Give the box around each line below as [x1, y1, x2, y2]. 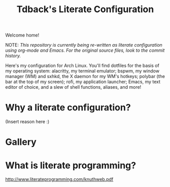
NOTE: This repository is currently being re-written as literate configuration [5, 42, 162, 48]
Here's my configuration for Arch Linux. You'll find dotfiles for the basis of [5, 62, 160, 69]
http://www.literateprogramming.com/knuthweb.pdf [5, 176, 114, 182]
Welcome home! [5, 32, 40, 39]
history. [5, 53, 21, 59]
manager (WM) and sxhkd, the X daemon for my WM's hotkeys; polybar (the [5, 73, 165, 80]
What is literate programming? [5, 160, 136, 171]
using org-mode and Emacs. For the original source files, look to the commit [5, 47, 165, 54]
